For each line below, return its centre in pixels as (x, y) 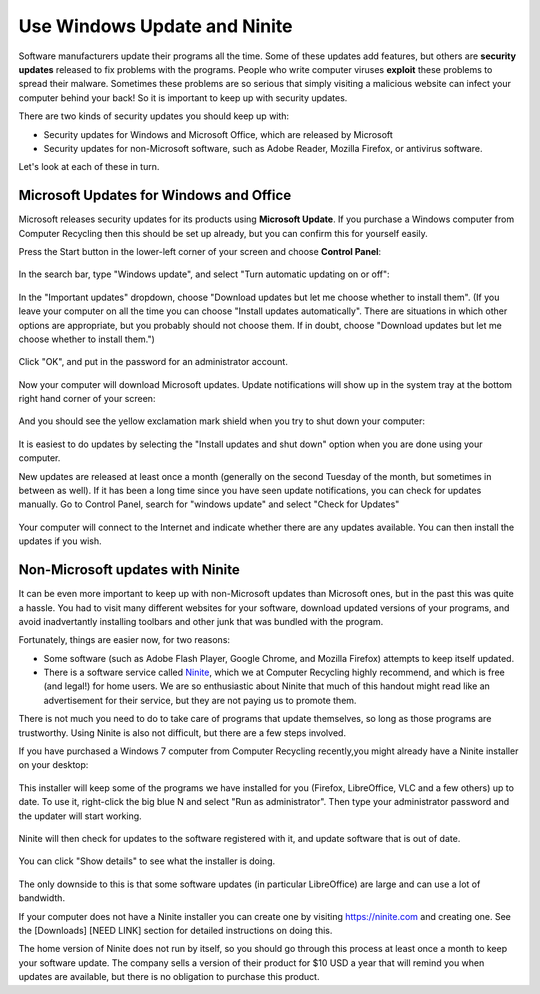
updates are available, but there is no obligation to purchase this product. (169, 977)
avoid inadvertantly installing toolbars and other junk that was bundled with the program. (201, 621)
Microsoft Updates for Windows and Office (155, 195)
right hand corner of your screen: (87, 399)
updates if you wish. (60, 541)
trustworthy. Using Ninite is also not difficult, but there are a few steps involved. (182, 732)
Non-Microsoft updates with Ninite (129, 570)
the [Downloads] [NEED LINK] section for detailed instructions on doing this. (175, 930)
